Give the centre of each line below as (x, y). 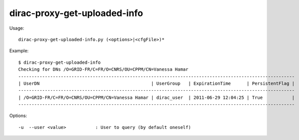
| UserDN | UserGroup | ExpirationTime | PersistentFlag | (157, 83)
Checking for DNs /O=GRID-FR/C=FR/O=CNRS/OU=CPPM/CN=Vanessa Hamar (103, 69)
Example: (19, 51)
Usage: (17, 28)
